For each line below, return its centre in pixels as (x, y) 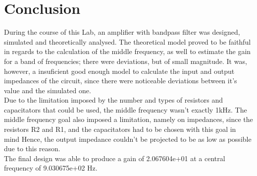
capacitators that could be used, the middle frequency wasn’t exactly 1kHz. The (126, 109)
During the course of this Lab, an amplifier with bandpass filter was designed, (122, 32)
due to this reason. (32, 148)
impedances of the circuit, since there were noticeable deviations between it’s (121, 81)
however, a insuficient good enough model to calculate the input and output (119, 71)
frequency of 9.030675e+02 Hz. (51, 168)
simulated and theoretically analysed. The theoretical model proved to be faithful (128, 41)
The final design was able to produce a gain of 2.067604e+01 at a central (115, 158)
